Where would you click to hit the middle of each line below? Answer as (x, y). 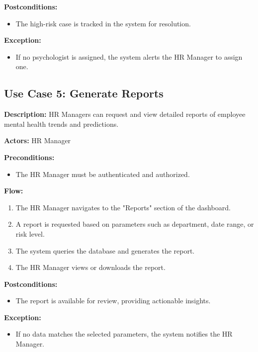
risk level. (30, 233)
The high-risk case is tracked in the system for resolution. (103, 23)
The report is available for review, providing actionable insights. (113, 301)
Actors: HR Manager (38, 140)
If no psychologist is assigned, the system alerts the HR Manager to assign (129, 56)
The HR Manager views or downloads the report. (90, 267)
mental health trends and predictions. (61, 124)
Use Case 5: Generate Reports (84, 93)
